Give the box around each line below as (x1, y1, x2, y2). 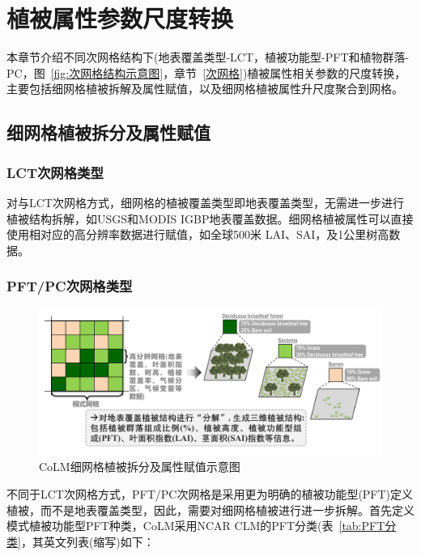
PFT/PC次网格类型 (6, 276, 133, 296)
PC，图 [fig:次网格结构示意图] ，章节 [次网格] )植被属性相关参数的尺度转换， (6, 64, 406, 81)
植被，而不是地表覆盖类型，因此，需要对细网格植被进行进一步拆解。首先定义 (6, 501, 415, 518)
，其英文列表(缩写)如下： (20, 533, 155, 550)
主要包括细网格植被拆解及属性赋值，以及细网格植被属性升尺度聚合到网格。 (6, 80, 403, 97)
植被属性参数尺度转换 (6, 2, 234, 35)
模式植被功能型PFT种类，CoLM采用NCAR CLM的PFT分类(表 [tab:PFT (6, 517, 385, 534)
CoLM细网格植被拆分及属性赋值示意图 (39, 458, 240, 475)
